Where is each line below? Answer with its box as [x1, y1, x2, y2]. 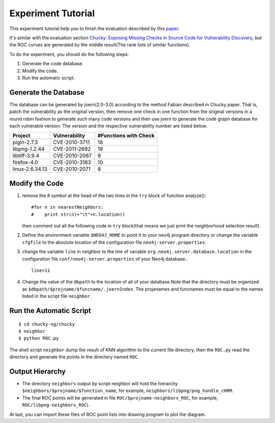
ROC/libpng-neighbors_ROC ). [22, 402, 90, 408]
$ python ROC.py [18, 335, 59, 341]
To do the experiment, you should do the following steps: [9, 51, 129, 57]
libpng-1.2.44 [12, 146, 45, 153]
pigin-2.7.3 [12, 139, 38, 146]
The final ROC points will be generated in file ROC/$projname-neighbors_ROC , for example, [22, 394, 218, 401]
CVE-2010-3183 [52, 159, 91, 166]
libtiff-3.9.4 [12, 152, 39, 159]
